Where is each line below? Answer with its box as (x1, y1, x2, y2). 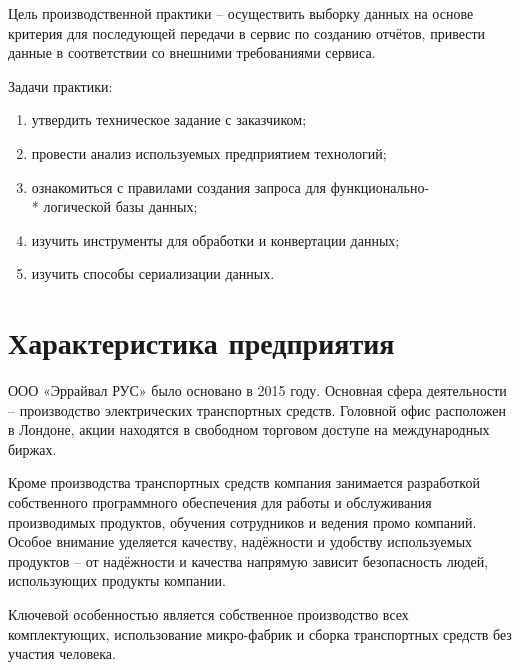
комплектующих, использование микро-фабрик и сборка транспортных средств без (8, 623, 512, 644)
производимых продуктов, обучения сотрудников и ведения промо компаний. (8, 511, 477, 532)
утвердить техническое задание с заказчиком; (31, 109, 307, 130)
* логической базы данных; (31, 196, 198, 217)
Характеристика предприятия (8, 322, 395, 363)
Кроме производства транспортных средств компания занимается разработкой (8, 472, 480, 493)
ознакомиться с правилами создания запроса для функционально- (31, 176, 430, 197)
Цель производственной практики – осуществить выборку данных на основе (8, 3, 474, 23)
